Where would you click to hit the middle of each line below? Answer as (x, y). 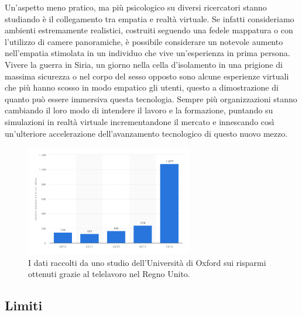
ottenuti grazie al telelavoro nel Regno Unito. (109, 274)
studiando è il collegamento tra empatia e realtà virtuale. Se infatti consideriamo (150, 18)
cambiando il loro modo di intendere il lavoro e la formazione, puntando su (139, 110)
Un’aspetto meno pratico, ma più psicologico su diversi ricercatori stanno (136, 7)
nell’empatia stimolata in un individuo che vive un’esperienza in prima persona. (147, 53)
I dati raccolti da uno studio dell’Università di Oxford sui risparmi (147, 262)
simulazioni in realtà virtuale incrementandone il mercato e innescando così (140, 121)
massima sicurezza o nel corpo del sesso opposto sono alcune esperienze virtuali (147, 76)
